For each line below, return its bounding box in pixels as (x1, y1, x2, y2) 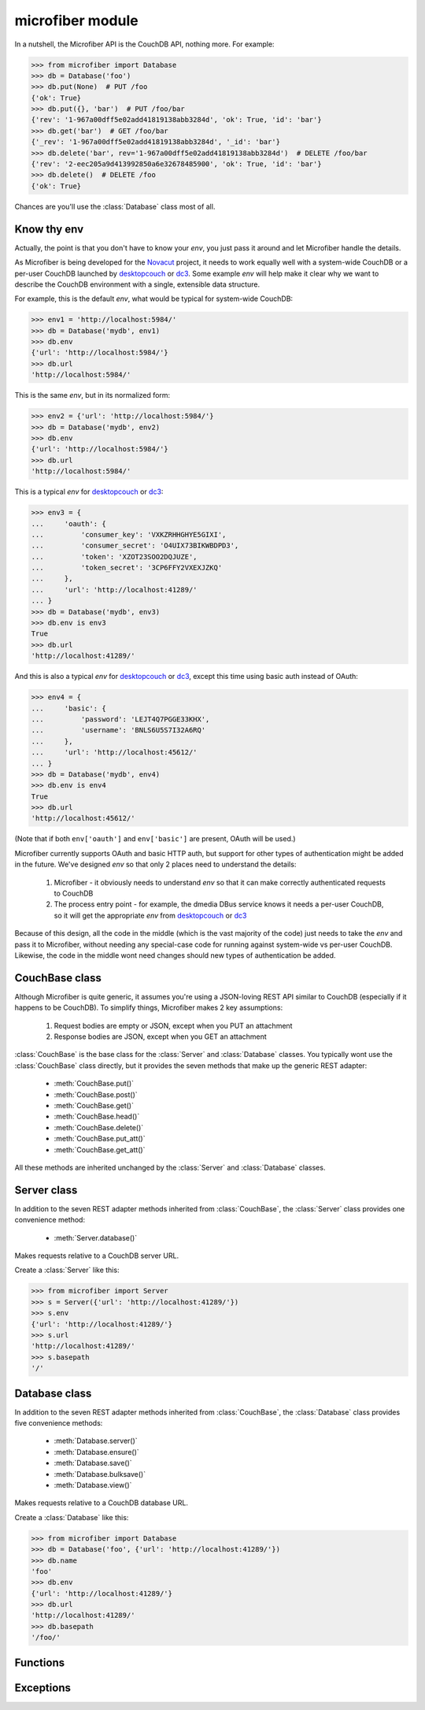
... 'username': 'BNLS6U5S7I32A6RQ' (31, 725, 206, 735)
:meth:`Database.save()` (54, 1458, 133, 1468)
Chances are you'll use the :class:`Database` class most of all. (14, 202, 216, 211)
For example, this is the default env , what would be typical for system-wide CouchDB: (14, 294, 294, 303)
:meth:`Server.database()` (54, 1233, 138, 1242)
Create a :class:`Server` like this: (14, 1265, 120, 1275)
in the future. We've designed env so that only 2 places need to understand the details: (14, 859, 297, 870)
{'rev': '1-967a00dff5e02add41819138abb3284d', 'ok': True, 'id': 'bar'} (31, 115, 322, 124)
